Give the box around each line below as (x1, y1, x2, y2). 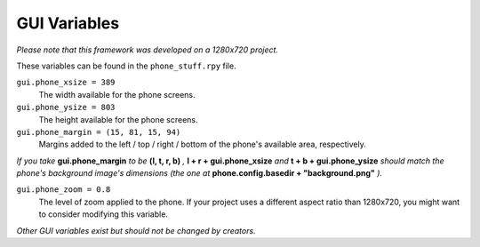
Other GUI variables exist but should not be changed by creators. (16, 225, 257, 235)
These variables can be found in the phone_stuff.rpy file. (16, 60, 236, 71)
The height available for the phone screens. (38, 114, 199, 124)
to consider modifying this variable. (38, 209, 169, 219)
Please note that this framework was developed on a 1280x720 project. (16, 44, 279, 55)
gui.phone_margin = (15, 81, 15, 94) (16, 127, 181, 137)
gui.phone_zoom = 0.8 (16, 185, 111, 195)
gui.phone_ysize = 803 (16, 102, 116, 113)
